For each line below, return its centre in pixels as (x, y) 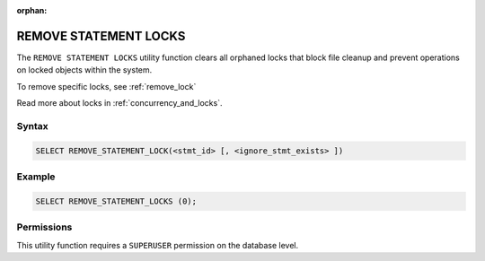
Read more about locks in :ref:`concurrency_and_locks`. (119, 103)
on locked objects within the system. (84, 70)
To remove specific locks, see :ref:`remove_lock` (106, 86)
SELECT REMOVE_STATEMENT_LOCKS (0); (116, 201)
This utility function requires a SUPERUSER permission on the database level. (158, 245)
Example (36, 177)
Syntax (32, 126)
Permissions (44, 227)
